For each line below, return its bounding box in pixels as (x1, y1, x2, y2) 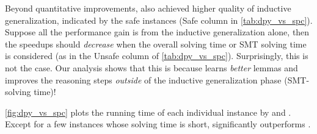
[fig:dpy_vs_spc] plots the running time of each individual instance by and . (5, 105, 291, 118)
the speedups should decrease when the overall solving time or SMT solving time (5, 37, 307, 50)
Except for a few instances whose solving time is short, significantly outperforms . (5, 118, 311, 130)
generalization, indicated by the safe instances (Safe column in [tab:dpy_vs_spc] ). (5, 13, 313, 26)
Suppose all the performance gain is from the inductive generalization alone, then (5, 26, 310, 38)
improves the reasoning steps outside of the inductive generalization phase (5, 73, 282, 86)
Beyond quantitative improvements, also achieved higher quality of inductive (5, 2, 291, 14)
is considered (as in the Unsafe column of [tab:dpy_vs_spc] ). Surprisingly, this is (5, 49, 308, 62)
